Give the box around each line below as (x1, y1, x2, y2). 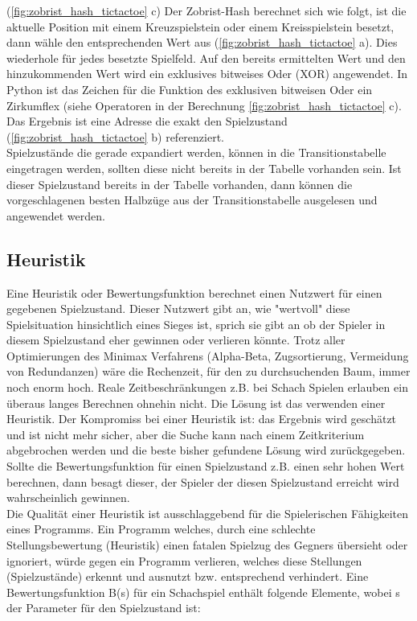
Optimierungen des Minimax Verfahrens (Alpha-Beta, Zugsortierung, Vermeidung (6, 347, 409, 364)
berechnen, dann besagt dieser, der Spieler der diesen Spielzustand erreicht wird (6, 473, 399, 490)
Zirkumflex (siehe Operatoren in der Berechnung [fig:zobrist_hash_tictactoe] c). (6, 97, 402, 113)
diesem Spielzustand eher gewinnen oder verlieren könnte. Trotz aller (6, 331, 345, 348)
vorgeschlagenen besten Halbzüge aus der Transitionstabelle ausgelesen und (6, 191, 378, 208)
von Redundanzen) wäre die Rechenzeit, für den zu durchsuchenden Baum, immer (6, 363, 411, 380)
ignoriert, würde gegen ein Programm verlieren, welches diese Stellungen (6, 552, 362, 569)
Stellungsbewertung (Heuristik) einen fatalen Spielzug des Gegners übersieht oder (6, 537, 408, 553)
